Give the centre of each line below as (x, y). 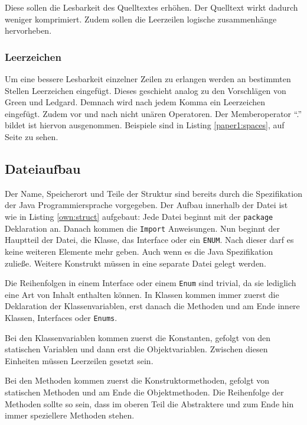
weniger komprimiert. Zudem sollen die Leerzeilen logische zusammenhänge (141, 19)
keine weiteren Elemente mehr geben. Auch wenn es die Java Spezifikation (139, 251)
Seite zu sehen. (32, 136)
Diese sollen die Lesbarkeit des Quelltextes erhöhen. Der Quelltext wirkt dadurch (151, 7)
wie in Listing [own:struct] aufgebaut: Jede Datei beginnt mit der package (139, 216)
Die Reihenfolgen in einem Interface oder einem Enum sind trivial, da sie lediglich (151, 283)
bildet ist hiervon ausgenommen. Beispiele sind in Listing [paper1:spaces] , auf (145, 125)
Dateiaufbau (43, 168)
